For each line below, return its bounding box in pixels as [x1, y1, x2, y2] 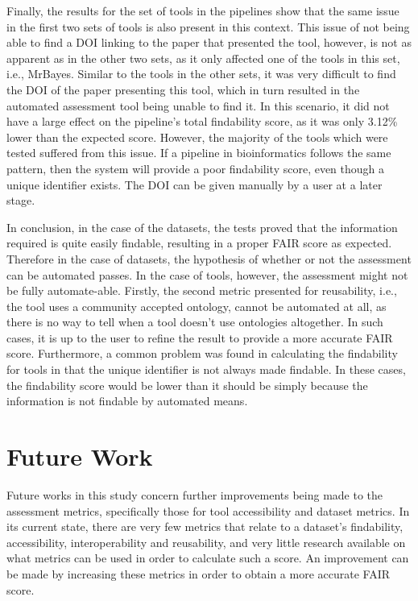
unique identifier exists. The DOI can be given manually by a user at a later [6, 176, 383, 193]
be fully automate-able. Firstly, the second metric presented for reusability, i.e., [6, 282, 397, 299]
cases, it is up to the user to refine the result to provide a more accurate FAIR [6, 329, 393, 346]
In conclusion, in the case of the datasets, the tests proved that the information [6, 218, 398, 235]
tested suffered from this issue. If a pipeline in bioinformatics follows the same [6, 144, 391, 161]
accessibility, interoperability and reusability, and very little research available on [6, 533, 406, 550]
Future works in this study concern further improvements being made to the [6, 486, 383, 503]
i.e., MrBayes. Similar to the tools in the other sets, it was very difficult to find [6, 65, 396, 82]
